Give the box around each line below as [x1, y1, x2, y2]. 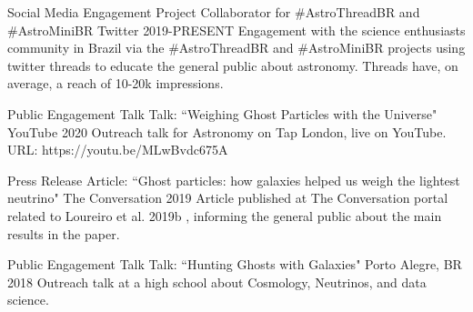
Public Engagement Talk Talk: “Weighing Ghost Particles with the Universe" [7, 104, 438, 123]
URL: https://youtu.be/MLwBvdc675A [7, 140, 228, 159]
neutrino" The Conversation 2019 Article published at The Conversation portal [7, 188, 448, 207]
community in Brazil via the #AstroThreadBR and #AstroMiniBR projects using [7, 38, 466, 57]
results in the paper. [7, 224, 120, 243]
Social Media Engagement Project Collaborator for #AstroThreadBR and [7, 3, 420, 21]
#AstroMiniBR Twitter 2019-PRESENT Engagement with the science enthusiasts [7, 20, 466, 39]
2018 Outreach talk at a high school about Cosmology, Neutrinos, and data [7, 272, 427, 291]
